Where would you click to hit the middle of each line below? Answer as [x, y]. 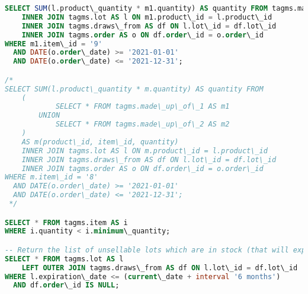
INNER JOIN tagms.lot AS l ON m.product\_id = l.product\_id [145, 151]
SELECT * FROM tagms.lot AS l [64, 259]
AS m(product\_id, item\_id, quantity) [100, 142]
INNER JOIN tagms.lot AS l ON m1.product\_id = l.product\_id [147, 17]
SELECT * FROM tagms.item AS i [66, 222]
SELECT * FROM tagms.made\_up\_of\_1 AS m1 [142, 107]
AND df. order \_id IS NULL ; [66, 285]
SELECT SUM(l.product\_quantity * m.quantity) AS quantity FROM [134, 89]
